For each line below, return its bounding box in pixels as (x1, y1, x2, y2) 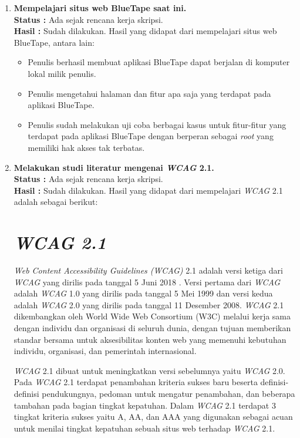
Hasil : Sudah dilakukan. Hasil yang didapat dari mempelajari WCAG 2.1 (14, 184, 283, 196)
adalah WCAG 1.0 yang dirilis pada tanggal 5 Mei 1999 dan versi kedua (14, 287, 273, 299)
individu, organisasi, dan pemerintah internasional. (14, 345, 197, 357)
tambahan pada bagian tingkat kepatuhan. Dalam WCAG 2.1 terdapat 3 (14, 399, 276, 411)
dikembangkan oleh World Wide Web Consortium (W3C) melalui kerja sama (14, 310, 291, 322)
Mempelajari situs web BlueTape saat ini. (14, 2, 187, 14)
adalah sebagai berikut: (14, 196, 98, 208)
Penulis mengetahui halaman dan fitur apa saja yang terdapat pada (28, 87, 271, 99)
